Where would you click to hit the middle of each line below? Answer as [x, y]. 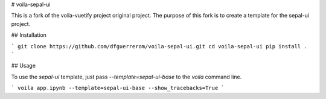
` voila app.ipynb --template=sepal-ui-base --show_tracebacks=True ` [118, 88]
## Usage [24, 66]
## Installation [29, 35]
